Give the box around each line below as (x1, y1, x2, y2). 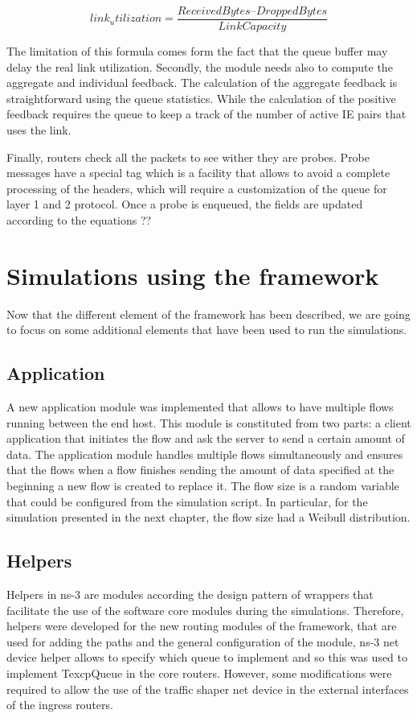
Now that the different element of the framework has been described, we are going (6, 305, 411, 322)
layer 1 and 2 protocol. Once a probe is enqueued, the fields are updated (6, 196, 363, 213)
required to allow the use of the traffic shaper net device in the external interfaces (6, 680, 409, 697)
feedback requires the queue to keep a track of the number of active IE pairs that (6, 105, 407, 122)
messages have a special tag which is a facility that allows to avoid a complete (6, 164, 390, 181)
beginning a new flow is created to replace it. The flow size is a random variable (6, 477, 399, 494)
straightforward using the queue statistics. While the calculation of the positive (6, 89, 396, 106)
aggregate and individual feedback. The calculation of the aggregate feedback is (6, 74, 398, 91)
